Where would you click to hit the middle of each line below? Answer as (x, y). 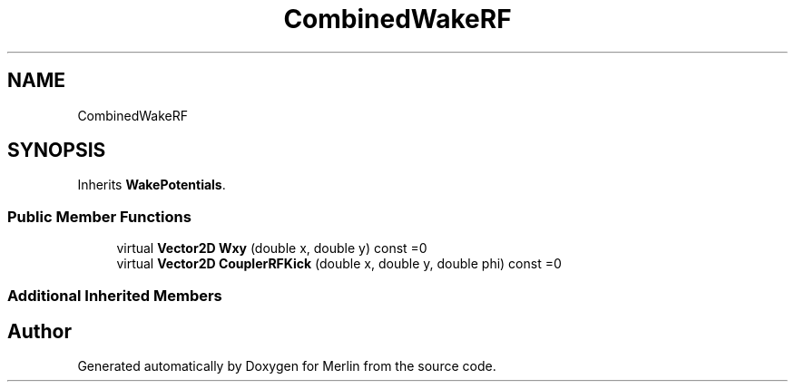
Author (39, 331)
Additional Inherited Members (115, 295)
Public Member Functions (99, 216)
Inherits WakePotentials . (152, 185)
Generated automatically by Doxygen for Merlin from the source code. (287, 366)
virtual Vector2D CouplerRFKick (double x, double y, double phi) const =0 (339, 264)
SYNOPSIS (57, 151)
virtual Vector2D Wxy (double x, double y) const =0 (272, 248)
